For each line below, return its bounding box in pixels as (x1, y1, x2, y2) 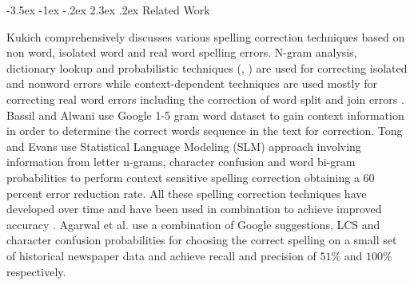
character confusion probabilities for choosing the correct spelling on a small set (6, 232, 397, 248)
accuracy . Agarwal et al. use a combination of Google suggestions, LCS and (6, 216, 380, 232)
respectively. (6, 263, 66, 279)
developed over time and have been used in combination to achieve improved (6, 200, 382, 217)
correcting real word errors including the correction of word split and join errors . (6, 90, 404, 107)
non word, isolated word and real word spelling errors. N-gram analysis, (6, 44, 357, 61)
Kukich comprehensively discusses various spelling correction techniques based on (6, 28, 405, 45)
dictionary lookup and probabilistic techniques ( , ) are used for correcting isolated (6, 59, 408, 76)
